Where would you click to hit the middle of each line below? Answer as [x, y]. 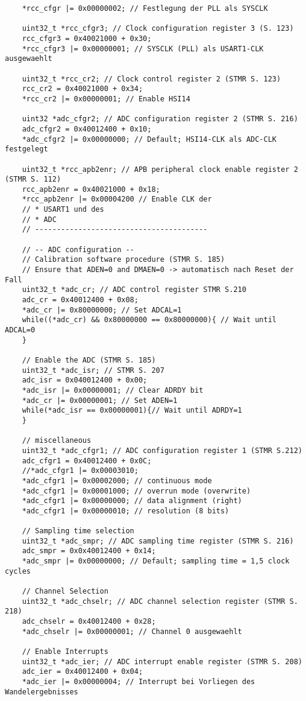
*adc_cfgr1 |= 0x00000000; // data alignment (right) [132, 501]
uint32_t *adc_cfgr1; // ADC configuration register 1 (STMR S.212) [162, 450]
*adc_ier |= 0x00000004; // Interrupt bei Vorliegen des [139, 681]
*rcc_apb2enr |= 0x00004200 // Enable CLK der [117, 199]
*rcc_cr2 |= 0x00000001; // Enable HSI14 [106, 99]
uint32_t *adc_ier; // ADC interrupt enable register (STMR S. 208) [162, 661]
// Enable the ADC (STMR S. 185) [89, 360]
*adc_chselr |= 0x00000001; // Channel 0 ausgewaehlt [132, 631]
